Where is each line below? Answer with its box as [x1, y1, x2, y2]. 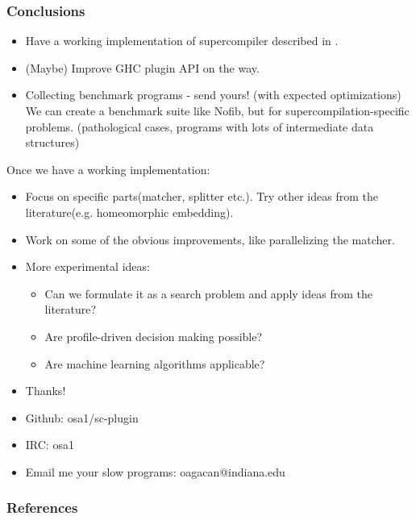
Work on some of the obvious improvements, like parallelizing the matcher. [25, 231, 395, 248]
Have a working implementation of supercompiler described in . [25, 32, 339, 49]
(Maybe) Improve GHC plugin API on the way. [25, 59, 260, 76]
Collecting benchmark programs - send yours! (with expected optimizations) [25, 86, 401, 103]
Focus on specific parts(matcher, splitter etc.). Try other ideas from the [25, 188, 378, 205]
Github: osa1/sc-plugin [25, 409, 139, 426]
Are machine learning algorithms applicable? [44, 355, 265, 372]
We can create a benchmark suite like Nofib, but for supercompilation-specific [25, 102, 410, 119]
